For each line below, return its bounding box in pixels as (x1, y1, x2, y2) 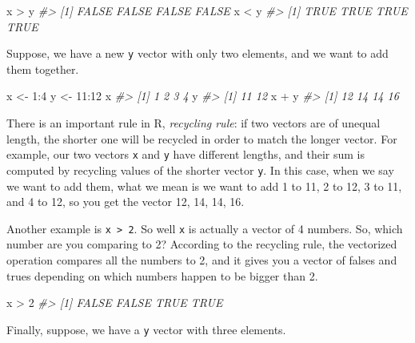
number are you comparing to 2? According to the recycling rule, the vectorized (6, 236, 397, 252)
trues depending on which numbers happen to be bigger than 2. (6, 267, 318, 284)
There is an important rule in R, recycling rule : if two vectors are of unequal (6, 115, 381, 131)
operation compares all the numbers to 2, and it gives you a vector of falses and (6, 251, 397, 268)
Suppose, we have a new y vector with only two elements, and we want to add (6, 45, 389, 62)
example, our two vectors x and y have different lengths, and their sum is (6, 146, 365, 163)
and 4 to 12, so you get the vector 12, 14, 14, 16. (6, 193, 245, 210)
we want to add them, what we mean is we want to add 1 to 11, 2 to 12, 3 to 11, (6, 177, 402, 194)
